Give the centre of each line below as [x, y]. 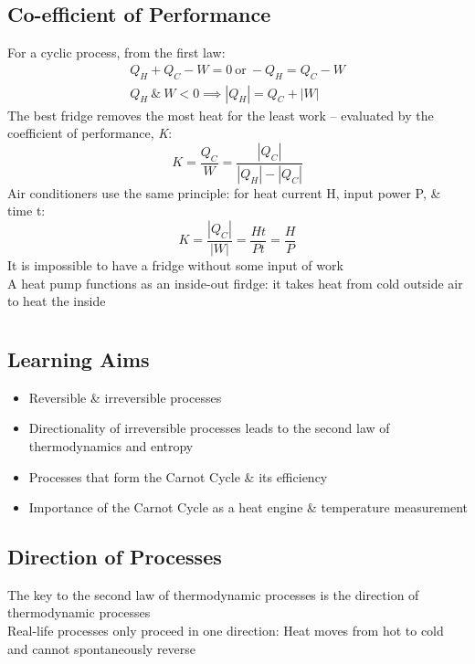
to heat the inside [57, 301]
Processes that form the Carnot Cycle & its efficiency [178, 476]
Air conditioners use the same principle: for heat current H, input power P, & [224, 192]
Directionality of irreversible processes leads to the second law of [209, 428]
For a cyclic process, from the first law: [116, 53]
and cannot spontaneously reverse [102, 648]
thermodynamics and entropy [111, 445]
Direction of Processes [115, 557]
